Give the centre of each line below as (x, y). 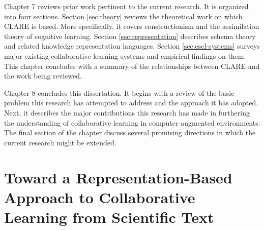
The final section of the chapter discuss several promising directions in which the (130, 132)
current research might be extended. (60, 142)
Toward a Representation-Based (118, 177)
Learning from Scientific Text (109, 217)
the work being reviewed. (43, 76)
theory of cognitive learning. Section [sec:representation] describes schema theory (130, 36)
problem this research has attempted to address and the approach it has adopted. (131, 103)
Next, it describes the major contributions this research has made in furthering (127, 112)
